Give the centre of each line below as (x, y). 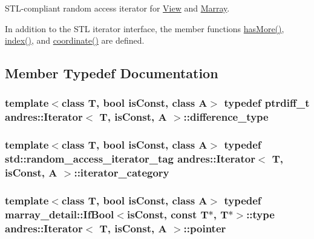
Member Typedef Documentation (112, 73)
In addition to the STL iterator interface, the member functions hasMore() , (145, 28)
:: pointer (205, 228)
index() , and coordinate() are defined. (75, 40)
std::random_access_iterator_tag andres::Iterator (130, 159)
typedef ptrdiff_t (267, 103)
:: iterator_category (122, 173)
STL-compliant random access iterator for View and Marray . (117, 8)
